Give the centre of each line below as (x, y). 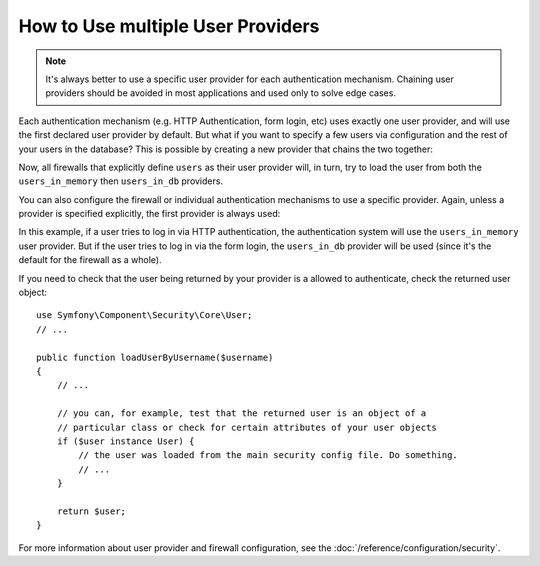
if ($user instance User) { (125, 441)
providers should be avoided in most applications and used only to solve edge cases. (221, 93)
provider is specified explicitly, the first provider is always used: (149, 214)
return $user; (91, 511)
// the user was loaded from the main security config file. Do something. (268, 455)
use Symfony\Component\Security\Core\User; (144, 315)
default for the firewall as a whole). (90, 260)
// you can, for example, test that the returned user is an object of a (241, 413)
